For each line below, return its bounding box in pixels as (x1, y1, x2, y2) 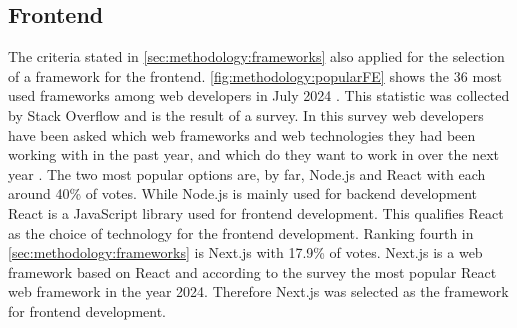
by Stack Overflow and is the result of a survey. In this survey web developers (8, 104, 484, 125)
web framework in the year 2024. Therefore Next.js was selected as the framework (8, 281, 509, 302)
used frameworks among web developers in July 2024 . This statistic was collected (8, 85, 510, 106)
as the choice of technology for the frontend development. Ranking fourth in (8, 222, 474, 243)
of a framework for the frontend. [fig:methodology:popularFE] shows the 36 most (8, 65, 502, 86)
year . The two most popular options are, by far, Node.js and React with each (8, 163, 486, 184)
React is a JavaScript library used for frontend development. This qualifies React (8, 202, 504, 223)
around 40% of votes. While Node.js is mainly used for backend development (8, 183, 477, 204)
